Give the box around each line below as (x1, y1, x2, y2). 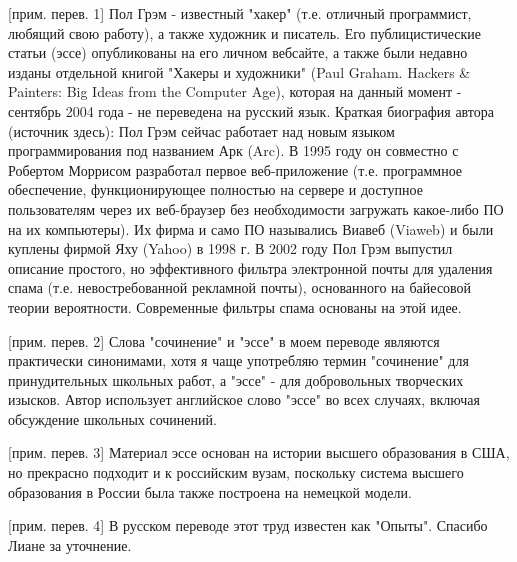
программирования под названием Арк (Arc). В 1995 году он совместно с (8, 140, 459, 161)
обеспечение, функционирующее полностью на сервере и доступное (8, 179, 423, 200)
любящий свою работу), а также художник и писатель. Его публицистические (8, 22, 481, 43)
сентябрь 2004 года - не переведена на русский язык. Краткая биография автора (8, 100, 495, 121)
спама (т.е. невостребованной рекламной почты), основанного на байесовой (8, 277, 472, 298)
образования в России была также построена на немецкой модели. (8, 481, 412, 502)
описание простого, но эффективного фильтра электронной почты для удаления (8, 257, 493, 278)
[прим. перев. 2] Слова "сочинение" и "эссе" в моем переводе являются (8, 330, 440, 351)
